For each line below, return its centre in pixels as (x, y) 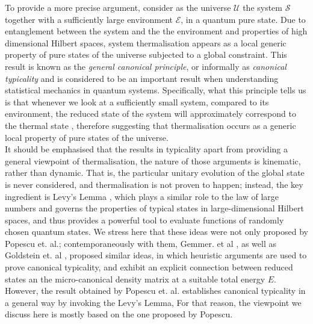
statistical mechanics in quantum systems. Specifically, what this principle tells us (156, 90)
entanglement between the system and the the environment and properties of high (156, 31)
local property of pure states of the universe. (87, 137)
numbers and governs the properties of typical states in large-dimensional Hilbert (154, 208)
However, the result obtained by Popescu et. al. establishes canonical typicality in (155, 291)
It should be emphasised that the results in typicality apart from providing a (146, 149)
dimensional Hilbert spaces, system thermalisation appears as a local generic (146, 42)
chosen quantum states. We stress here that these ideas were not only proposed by (157, 232)
